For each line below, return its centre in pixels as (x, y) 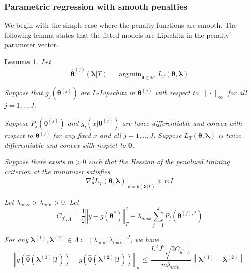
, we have (145, 239)
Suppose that (24, 93)
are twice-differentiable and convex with (182, 122)
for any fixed (72, 135)
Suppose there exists (35, 162)
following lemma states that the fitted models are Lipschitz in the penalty (117, 34)
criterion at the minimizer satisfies (57, 171)
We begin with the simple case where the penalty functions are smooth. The (121, 25)
